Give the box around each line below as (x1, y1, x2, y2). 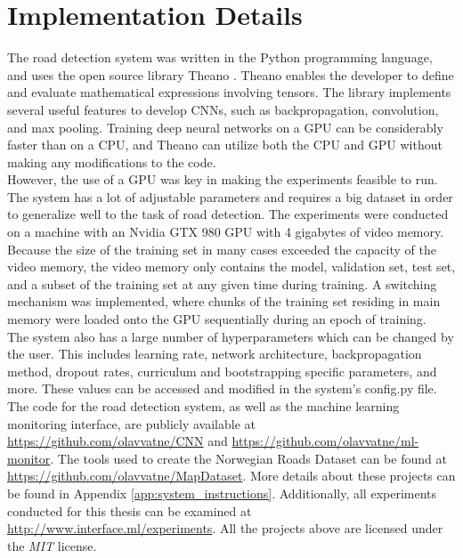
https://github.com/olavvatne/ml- (231, 432, 419, 450)
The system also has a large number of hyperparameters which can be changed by (7, 327, 454, 345)
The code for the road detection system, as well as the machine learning (7, 397, 400, 415)
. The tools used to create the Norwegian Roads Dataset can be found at (50, 449, 447, 467)
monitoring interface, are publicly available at (7, 414, 256, 433)
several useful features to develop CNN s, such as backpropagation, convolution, (7, 100, 439, 118)
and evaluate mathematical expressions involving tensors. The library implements (7, 83, 451, 101)
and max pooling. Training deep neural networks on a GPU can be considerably (7, 117, 443, 136)
